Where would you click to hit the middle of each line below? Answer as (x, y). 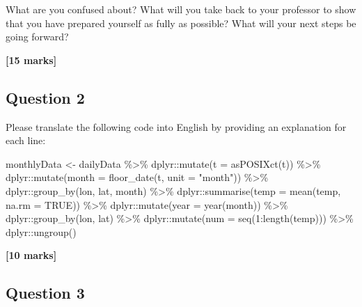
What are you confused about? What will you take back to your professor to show (181, 9)
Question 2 (45, 97)
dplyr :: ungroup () (41, 231)
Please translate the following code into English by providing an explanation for (176, 126)
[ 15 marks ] (31, 60)
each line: (26, 140)
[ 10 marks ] (31, 255)
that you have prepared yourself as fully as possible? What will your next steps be (181, 23)
